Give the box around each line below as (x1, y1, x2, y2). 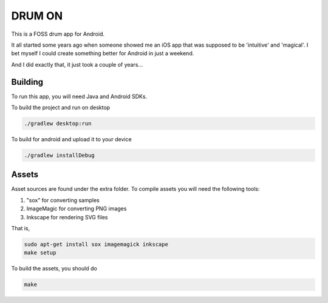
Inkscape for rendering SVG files (26, 213, 109, 221)
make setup (24, 249, 56, 256)
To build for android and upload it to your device (11, 135, 132, 142)
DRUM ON (11, 9, 63, 22)
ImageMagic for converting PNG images (26, 205, 127, 212)
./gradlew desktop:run (24, 120, 92, 127)
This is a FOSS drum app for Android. (11, 30, 104, 38)
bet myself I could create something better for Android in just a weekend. (11, 50, 194, 57)
